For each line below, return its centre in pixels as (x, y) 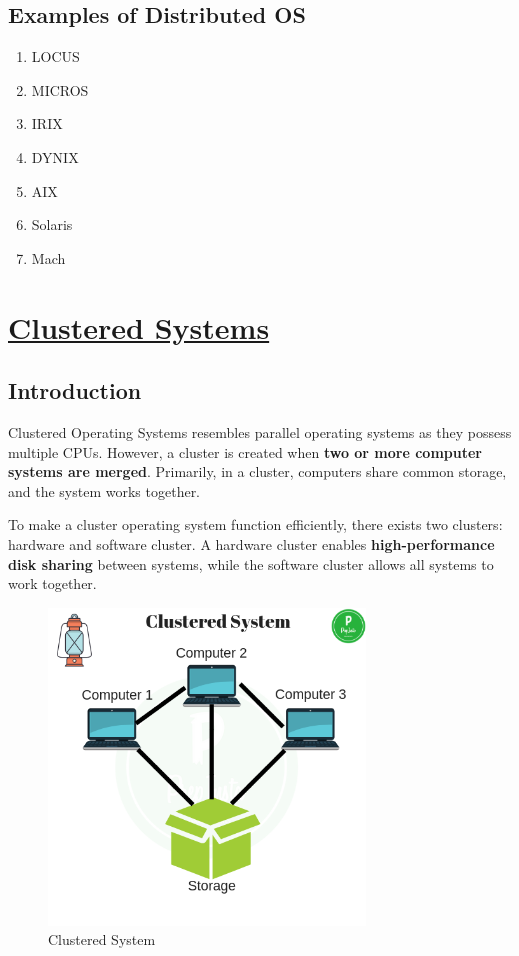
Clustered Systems (139, 326)
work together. (52, 583)
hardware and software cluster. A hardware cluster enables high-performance (251, 543)
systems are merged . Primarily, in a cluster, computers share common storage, (257, 471)
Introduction (75, 390)
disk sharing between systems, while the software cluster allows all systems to (251, 563)
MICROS (60, 89)
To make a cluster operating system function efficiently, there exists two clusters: (255, 524)
